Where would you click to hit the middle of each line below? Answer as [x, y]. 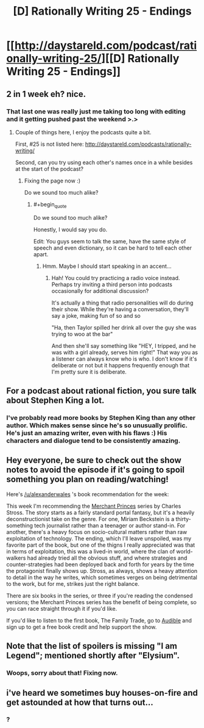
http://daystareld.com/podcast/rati [106, 45]
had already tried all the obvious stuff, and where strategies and [107, 558]
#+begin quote [50, 205]
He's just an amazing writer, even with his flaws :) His [87, 433]
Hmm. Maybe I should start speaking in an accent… [107, 266]
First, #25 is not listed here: [49, 144]
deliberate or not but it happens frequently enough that [121, 365]
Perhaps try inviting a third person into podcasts [112, 284]
